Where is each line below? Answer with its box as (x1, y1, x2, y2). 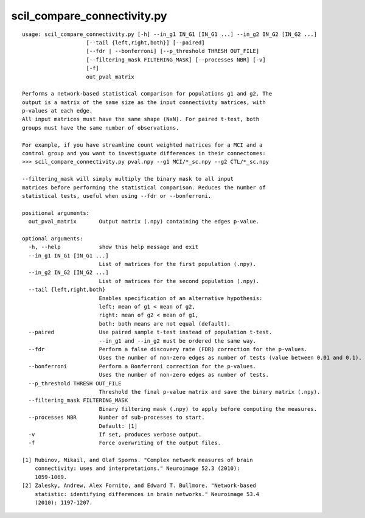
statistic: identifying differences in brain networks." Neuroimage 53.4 (34, 491, 260, 497)
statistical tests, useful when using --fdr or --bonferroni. (22, 192, 212, 199)
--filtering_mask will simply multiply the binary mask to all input (22, 175, 234, 183)
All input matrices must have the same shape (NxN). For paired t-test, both (22, 116, 260, 123)
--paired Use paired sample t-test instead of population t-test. (28, 329, 273, 336)
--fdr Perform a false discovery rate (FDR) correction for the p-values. (28, 346, 308, 352)
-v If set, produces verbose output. (28, 431, 202, 438)
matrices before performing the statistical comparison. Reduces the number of (22, 184, 266, 191)
